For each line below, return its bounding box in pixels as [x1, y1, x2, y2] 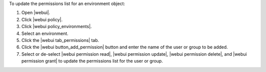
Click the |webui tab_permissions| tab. [21, 37, 100, 43]
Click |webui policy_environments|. [21, 24, 92, 30]
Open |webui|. [21, 10, 50, 16]
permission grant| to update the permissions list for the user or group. [21, 58, 163, 64]
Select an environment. [21, 30, 68, 36]
